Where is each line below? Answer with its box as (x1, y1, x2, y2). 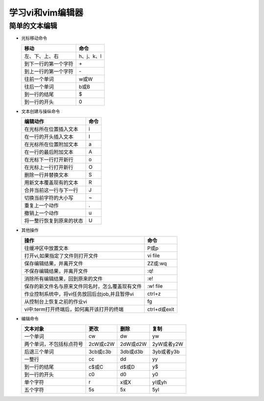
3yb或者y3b (152, 348, 180, 355)
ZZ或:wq (147, 260, 167, 267)
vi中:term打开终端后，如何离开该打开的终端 (24, 306, 124, 313)
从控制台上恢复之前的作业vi (24, 298, 88, 305)
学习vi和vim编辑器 (9, 7, 84, 18)
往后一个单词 (24, 83, 54, 90)
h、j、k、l (79, 53, 102, 60)
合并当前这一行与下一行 (24, 187, 78, 194)
